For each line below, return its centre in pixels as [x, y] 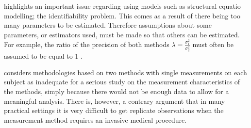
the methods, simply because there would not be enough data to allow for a [117, 91]
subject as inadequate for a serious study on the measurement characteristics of [122, 82]
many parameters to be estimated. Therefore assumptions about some [108, 25]
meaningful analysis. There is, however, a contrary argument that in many [115, 101]
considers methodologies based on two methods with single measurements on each [125, 72]
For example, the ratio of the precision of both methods [87, 44]
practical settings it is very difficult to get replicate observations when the [114, 110]
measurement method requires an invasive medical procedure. [95, 120]
